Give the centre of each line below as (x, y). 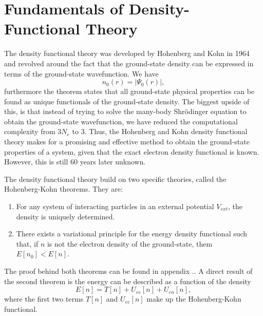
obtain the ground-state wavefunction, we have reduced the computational (121, 121)
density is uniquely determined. (65, 216)
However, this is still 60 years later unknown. (75, 162)
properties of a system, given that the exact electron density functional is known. (132, 151)
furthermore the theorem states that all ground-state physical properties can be (129, 91)
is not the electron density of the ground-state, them (130, 243)
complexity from (30, 131)
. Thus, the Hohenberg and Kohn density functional (166, 131)
